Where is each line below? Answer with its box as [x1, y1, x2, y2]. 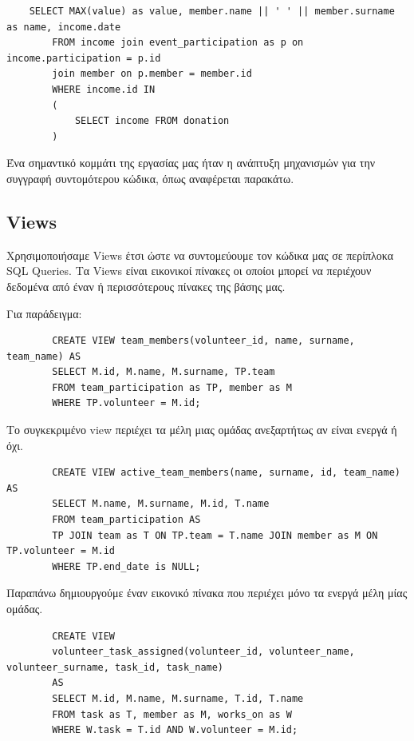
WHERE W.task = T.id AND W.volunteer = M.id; [52, 724, 298, 736]
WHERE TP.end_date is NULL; [52, 560, 201, 572]
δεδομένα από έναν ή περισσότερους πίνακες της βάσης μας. [6, 277, 286, 294]
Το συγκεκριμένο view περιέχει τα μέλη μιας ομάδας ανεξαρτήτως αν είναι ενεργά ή [6, 421, 397, 438]
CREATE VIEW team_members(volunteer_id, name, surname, [52, 335, 355, 347]
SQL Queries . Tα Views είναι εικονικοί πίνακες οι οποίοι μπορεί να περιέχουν [6, 262, 372, 279]
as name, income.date [6, 21, 121, 33]
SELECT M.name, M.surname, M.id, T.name [52, 498, 270, 510]
